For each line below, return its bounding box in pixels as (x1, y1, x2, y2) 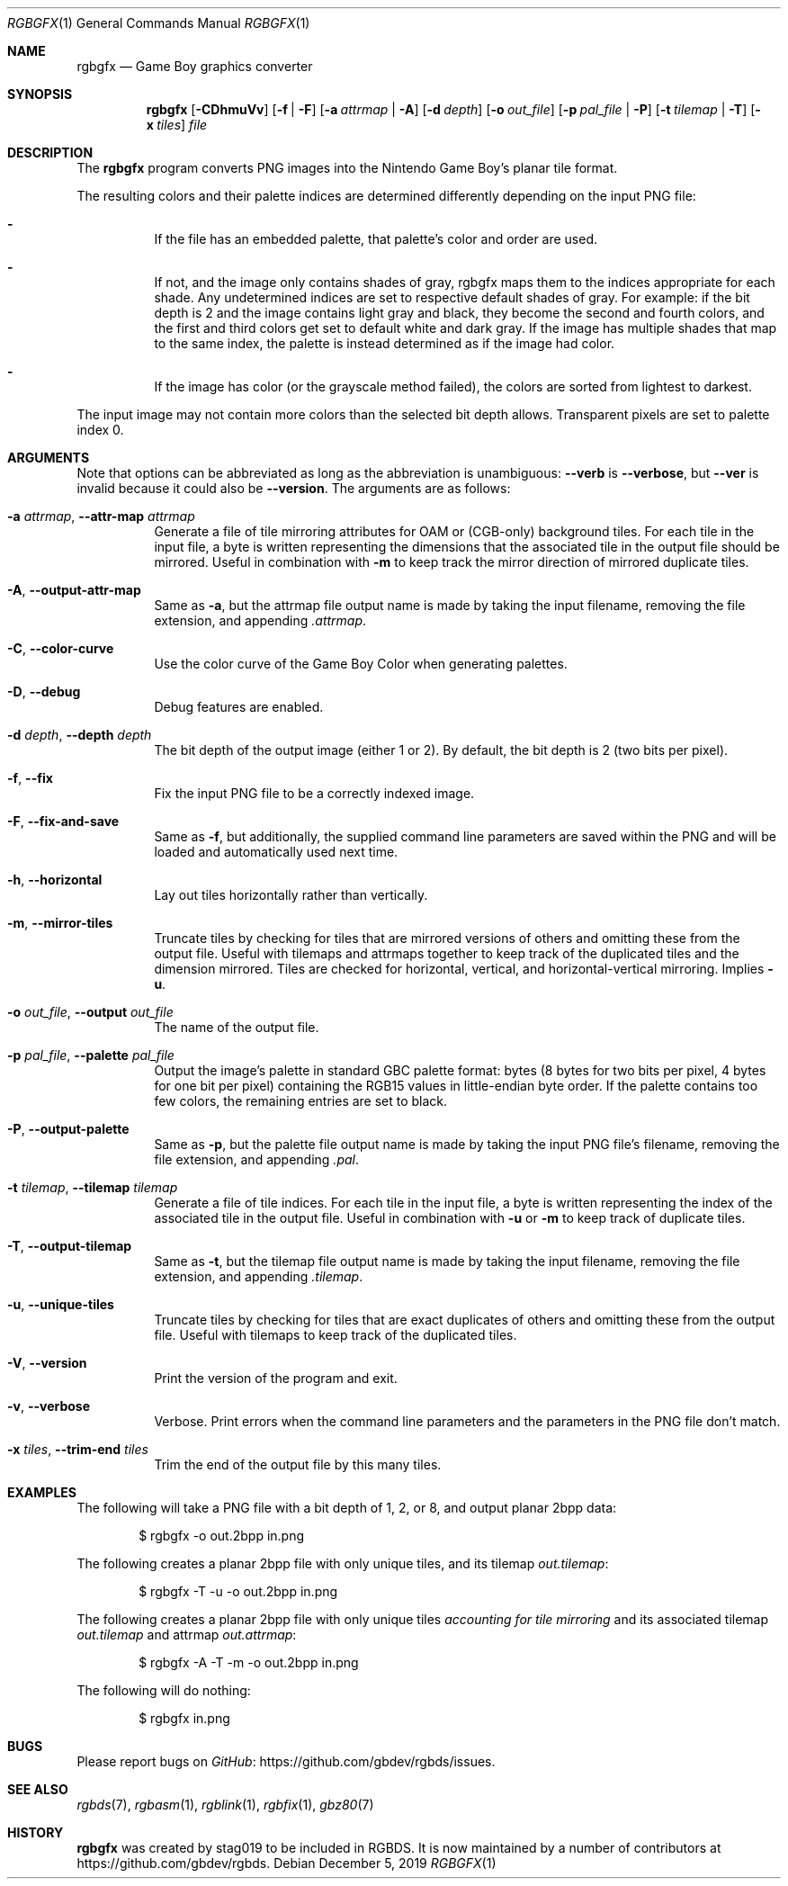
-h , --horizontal (7, 872, 103, 887)
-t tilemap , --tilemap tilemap (7, 1180, 178, 1195)
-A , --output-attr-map (7, 582, 141, 597)
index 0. (76, 422, 124, 437)
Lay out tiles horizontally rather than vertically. (154, 887, 428, 903)
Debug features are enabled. (154, 699, 324, 714)
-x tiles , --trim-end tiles (7, 1441, 148, 1457)
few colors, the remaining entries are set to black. (154, 1093, 448, 1109)
